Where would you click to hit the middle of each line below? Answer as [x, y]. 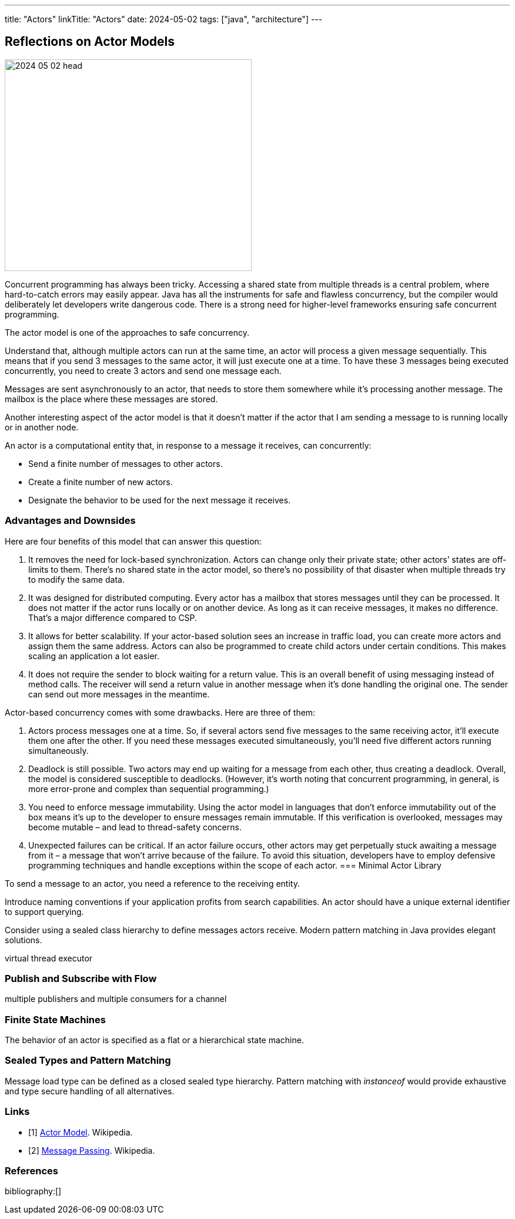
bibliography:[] [33, 1191]
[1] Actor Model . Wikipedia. [81, 1132]
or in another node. [42, 427]
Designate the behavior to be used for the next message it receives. [160, 500]
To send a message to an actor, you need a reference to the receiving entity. [152, 883]
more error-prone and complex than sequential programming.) [149, 789]
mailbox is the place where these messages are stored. [111, 399]
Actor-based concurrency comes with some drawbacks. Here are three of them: [160, 712]
